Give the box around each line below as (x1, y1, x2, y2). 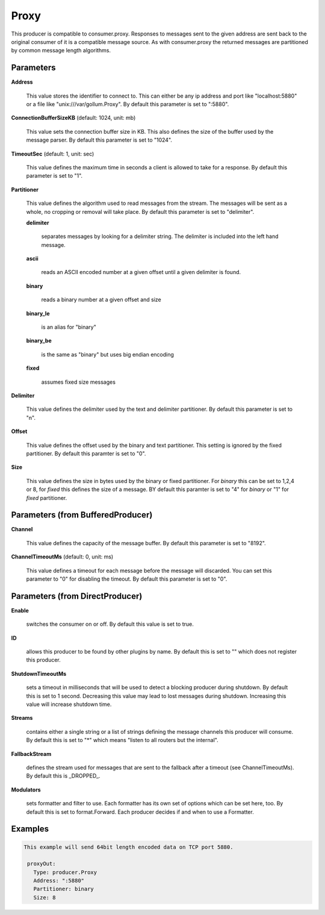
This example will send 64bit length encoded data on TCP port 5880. (23, 843, 234, 851)
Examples (11, 824, 49, 834)
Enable (11, 607, 29, 614)
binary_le (26, 310, 50, 317)
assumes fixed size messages (41, 378, 116, 386)
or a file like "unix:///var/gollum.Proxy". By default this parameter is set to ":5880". (26, 101, 229, 108)
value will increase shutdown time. (26, 701, 112, 708)
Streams (11, 714, 33, 722)
